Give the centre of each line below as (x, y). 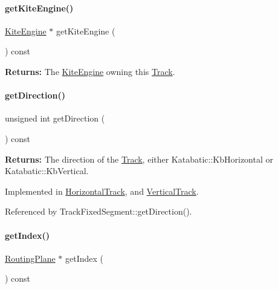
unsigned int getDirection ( (55, 118)
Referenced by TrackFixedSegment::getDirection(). (99, 211)
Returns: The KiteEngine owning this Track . (90, 71)
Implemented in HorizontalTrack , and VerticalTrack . (102, 191)
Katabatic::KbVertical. (47, 171)
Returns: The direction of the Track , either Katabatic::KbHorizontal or (139, 159)
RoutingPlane (30, 258)
